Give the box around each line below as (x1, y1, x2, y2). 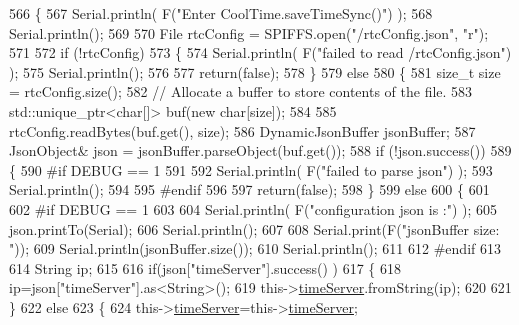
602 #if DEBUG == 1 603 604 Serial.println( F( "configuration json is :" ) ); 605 (9, 198, 498, 219)
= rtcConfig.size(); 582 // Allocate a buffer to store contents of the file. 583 (9, 81, 473, 102)
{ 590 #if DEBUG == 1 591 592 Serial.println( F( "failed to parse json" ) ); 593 (9, 159, 493, 180)
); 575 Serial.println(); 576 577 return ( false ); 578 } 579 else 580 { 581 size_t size (9, 61, 501, 82)
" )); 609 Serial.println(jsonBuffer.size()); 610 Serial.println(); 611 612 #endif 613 (9, 238, 501, 259)
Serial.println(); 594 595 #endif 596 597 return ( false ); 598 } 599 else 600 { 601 (9, 179, 490, 200)
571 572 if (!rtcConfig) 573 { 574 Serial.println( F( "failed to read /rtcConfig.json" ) (9, 42, 512, 63)
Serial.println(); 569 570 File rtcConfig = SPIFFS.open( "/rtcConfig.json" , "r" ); (9, 22, 489, 43)
